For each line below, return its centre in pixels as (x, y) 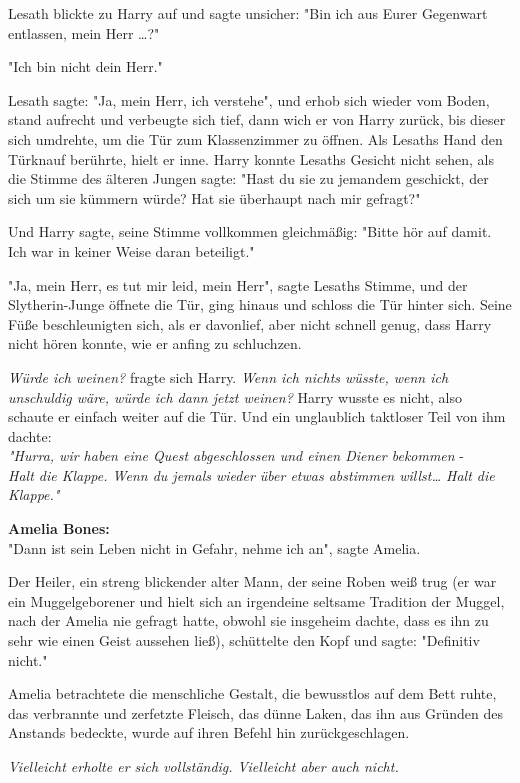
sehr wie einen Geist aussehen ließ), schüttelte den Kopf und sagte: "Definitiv (244, 640)
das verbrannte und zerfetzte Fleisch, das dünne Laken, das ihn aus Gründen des (256, 712)
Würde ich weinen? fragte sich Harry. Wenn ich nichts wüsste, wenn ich (228, 376)
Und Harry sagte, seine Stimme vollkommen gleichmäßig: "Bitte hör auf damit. (250, 231)
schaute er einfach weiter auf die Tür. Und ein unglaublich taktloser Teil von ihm (257, 416)
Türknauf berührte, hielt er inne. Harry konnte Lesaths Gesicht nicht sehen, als (251, 158)
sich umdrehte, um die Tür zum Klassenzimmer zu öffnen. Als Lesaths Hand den (255, 138)
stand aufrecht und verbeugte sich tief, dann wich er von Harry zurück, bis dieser (257, 119)
